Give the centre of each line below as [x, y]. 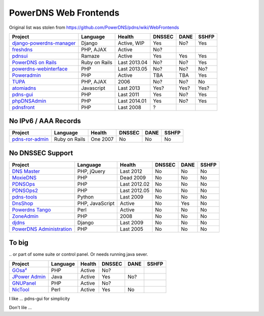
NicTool [21, 290]
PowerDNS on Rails [34, 62]
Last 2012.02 [135, 184]
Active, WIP [131, 43]
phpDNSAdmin [29, 101]
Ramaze [90, 56]
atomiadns [24, 88]
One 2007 [102, 139]
